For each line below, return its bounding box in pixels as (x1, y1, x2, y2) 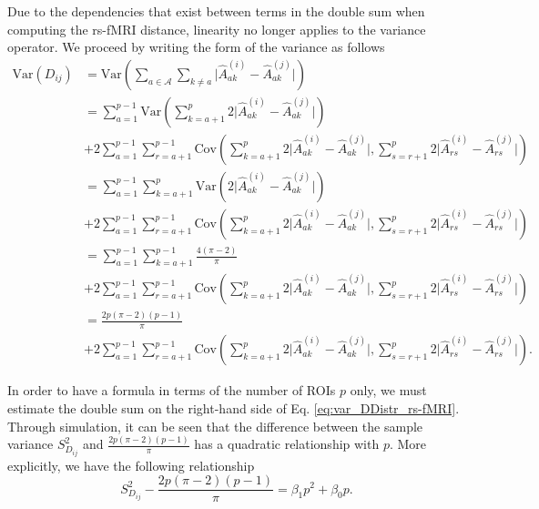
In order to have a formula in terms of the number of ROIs (7, 381, 336, 400)
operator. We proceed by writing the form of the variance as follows (7, 37, 385, 56)
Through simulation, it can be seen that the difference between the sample (7, 416, 423, 435)
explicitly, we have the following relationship (7, 455, 255, 474)
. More (389, 434, 427, 453)
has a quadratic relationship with (194, 434, 380, 453)
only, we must (350, 381, 427, 400)
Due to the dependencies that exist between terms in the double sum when (7, 2, 425, 20)
